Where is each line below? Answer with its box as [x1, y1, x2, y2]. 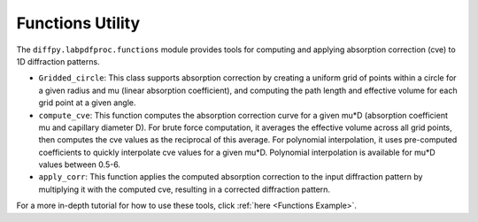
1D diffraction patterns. [16, 56, 101, 66]
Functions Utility [16, 13, 141, 33]
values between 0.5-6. [38, 159, 121, 170]
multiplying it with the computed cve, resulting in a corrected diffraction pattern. [38, 184, 331, 195]
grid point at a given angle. [38, 97, 136, 108]
